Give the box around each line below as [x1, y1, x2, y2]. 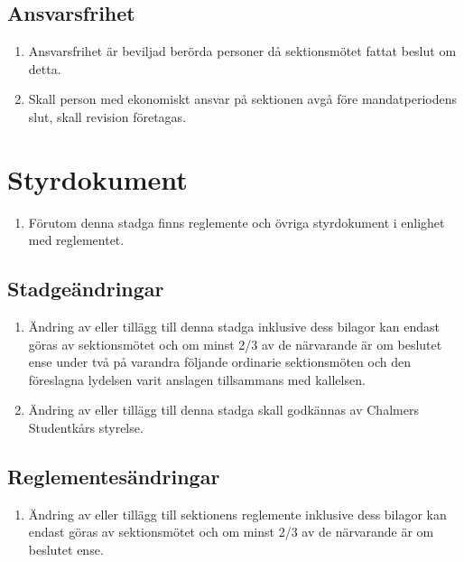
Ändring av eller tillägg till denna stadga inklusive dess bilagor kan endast [28, 317, 440, 336]
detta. [28, 59, 61, 78]
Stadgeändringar [7, 275, 164, 303]
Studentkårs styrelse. [28, 418, 144, 437]
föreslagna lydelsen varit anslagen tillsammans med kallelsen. [28, 370, 366, 389]
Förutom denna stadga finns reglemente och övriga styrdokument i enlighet [28, 212, 445, 231]
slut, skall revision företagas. [28, 107, 187, 126]
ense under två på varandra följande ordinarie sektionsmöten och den [28, 352, 411, 371]
